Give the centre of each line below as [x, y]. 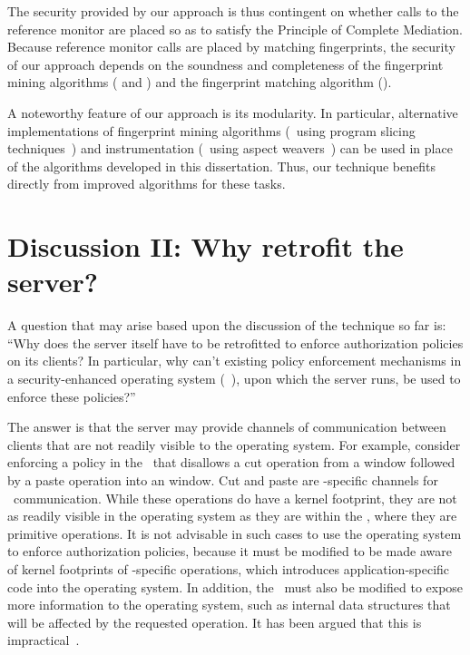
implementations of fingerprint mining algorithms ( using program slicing [211, 130]
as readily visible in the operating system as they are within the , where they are [232, 516]
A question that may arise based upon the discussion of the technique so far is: [227, 325]
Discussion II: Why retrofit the [206, 246]
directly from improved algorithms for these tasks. [147, 184]
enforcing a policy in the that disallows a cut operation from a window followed [231, 462]
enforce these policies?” [72, 396]
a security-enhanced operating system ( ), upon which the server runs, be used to [234, 379]
